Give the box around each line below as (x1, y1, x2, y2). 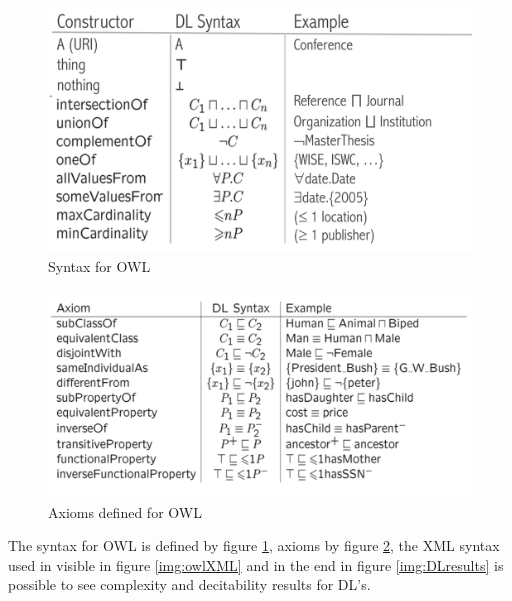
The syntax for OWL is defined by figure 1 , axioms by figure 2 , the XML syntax (8, 535, 500, 556)
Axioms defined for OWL (48, 501, 202, 522)
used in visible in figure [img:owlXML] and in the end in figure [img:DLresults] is (8, 554, 504, 575)
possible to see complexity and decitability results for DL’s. (8, 574, 371, 595)
